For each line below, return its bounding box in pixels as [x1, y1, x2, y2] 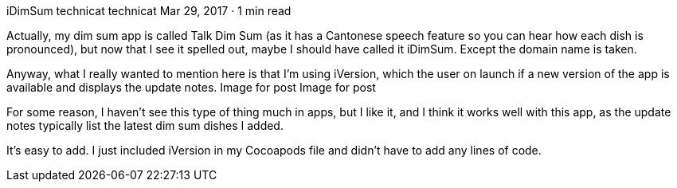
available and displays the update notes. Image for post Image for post [6, 80, 376, 94]
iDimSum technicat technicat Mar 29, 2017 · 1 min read [6, 4, 292, 18]
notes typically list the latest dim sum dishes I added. [6, 119, 284, 132]
